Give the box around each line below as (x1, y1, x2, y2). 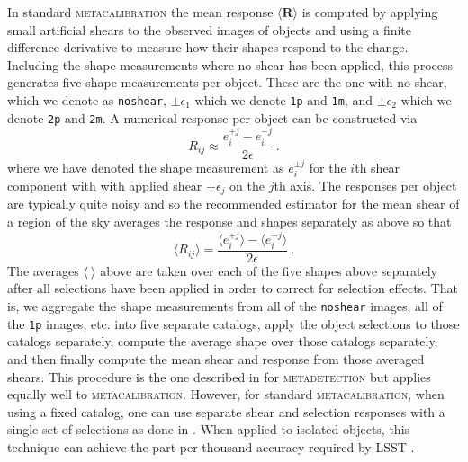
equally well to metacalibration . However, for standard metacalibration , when (7, 385, 445, 404)
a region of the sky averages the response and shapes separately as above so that (7, 212, 452, 231)
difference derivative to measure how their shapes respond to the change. (7, 38, 409, 57)
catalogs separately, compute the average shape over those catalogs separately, (7, 332, 438, 351)
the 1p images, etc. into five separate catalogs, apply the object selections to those (7, 314, 460, 333)
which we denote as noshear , (7, 90, 166, 109)
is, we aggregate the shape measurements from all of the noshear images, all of (7, 297, 443, 315)
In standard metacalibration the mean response (7, 3, 274, 21)
